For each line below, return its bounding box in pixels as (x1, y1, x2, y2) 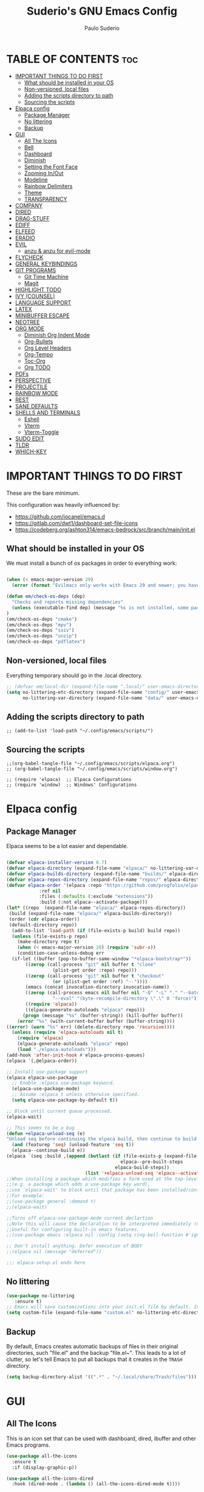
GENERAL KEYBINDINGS (15, 260, 78, 267)
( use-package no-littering (6, 1293, 75, 1299)
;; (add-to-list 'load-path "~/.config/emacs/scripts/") (6, 728, 154, 734)
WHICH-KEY (15, 448, 47, 455)
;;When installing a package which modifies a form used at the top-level (6, 1176, 200, 1182)
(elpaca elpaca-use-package (6, 1074, 78, 1081)
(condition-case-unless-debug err (17, 950, 104, 956)
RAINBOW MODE (15, 389, 59, 397)
